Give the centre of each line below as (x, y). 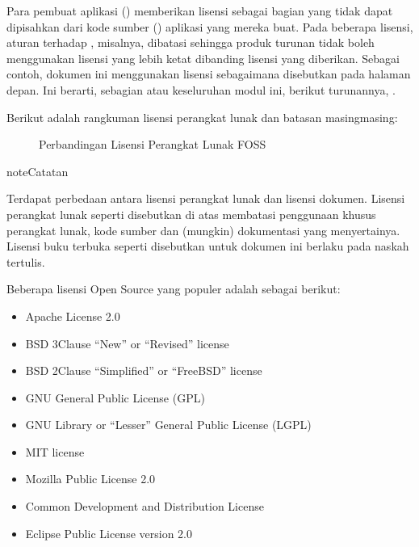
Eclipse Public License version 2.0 (109, 533)
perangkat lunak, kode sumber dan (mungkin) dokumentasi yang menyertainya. (203, 230)
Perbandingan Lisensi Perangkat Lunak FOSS (153, 144)
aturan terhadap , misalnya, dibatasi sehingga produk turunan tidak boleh (191, 42)
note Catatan (38, 171)
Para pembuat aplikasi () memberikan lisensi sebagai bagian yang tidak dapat (200, 11)
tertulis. (26, 261)
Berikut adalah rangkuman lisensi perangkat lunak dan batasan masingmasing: (202, 117)
